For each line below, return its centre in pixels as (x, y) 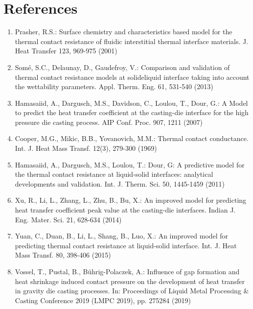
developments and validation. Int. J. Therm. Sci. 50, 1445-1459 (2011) (120, 183)
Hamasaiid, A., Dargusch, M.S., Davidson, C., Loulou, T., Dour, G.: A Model (131, 103)
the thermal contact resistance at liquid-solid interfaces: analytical (114, 174)
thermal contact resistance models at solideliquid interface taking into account (132, 77)
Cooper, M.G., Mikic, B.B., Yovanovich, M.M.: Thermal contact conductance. (132, 138)
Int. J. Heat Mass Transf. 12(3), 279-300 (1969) (86, 148)
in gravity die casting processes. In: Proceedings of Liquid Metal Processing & (132, 291)
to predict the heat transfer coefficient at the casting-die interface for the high (132, 112)
